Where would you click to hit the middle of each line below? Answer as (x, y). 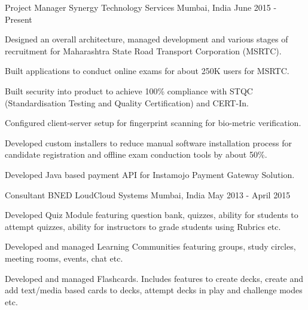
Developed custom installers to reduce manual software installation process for (149, 142)
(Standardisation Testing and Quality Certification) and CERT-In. (127, 102)
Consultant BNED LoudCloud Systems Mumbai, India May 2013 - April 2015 (148, 194)
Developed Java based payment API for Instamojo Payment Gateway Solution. (150, 174)
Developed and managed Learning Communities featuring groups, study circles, (150, 246)
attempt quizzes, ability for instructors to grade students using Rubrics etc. (143, 226)
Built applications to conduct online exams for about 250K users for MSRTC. (147, 71)
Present (19, 19)
